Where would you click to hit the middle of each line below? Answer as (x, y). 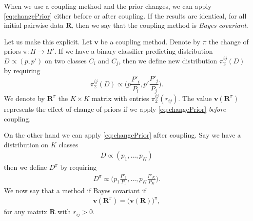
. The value (195, 98)
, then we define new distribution (168, 60)
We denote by (24, 98)
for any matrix (26, 211)
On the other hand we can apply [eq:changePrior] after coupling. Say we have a (123, 135)
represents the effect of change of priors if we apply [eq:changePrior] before (115, 109)
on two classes (66, 60)
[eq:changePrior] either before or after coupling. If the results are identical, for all (125, 15)
